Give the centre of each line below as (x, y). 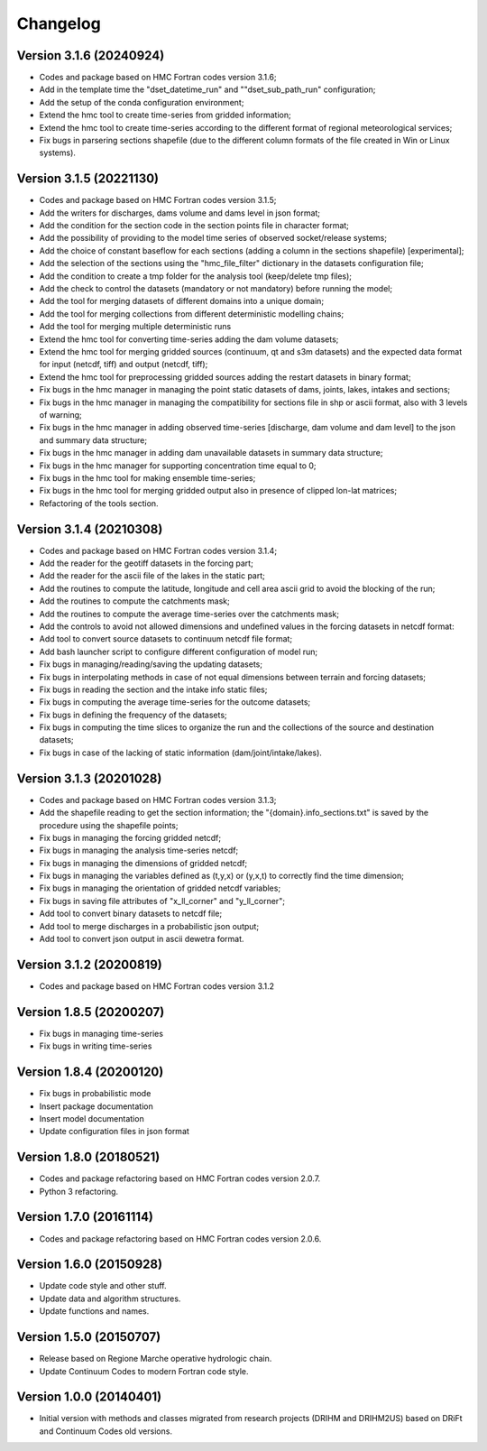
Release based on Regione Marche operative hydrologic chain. (156, 1359)
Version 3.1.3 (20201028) (89, 778)
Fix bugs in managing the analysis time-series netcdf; (139, 850)
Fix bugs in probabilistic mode (95, 1094)
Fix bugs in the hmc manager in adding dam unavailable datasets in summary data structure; (211, 453)
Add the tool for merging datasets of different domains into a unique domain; (182, 301)
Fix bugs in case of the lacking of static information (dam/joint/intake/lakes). (180, 753)
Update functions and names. (94, 1311)
